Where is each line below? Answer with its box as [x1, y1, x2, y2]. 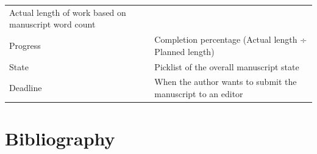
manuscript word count [9, 18, 96, 31]
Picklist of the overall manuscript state [154, 60, 299, 73]
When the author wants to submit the [154, 75, 297, 88]
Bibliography [5, 126, 115, 151]
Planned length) [154, 45, 215, 57]
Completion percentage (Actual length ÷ [154, 33, 307, 46]
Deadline [9, 81, 42, 94]
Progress [9, 38, 41, 51]
